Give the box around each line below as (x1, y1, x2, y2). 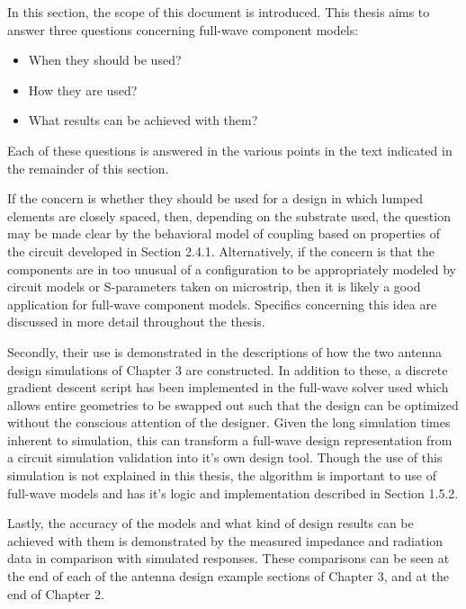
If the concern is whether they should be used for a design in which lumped (7, 189, 424, 208)
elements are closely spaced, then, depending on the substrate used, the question (7, 206, 451, 225)
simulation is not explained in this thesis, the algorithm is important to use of (7, 466, 437, 485)
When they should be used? (28, 50, 182, 69)
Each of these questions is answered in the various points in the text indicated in (7, 140, 453, 159)
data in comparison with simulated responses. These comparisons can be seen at (7, 549, 450, 568)
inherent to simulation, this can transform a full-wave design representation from (7, 430, 453, 449)
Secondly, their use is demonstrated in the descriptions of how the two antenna (7, 342, 443, 361)
